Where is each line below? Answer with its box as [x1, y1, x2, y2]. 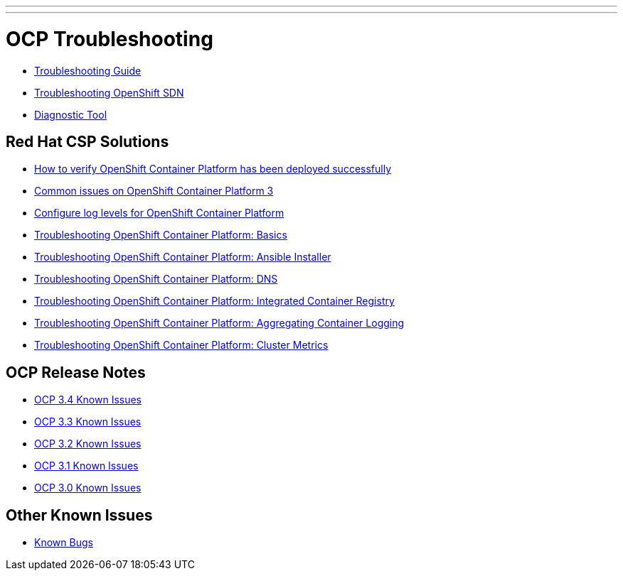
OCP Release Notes [6, 363, 146, 381]
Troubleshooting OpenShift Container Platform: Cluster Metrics [34, 339, 329, 352]
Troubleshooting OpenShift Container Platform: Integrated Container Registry [34, 295, 395, 308]
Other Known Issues [6, 506, 153, 524]
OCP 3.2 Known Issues [34, 438, 142, 450]
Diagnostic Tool [34, 108, 107, 121]
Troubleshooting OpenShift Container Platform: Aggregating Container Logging [34, 317, 405, 330]
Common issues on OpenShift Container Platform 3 [34, 185, 274, 197]
